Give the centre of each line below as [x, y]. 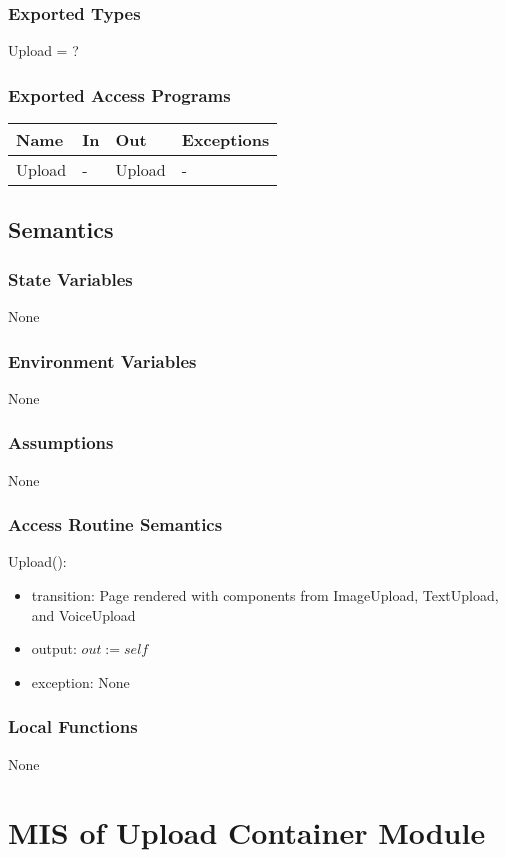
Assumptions [61, 442]
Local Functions [73, 726]
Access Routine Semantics [115, 524]
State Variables [70, 278]
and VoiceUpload [83, 614]
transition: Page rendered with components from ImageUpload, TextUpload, [265, 595]
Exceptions [225, 140]
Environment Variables [102, 360]
